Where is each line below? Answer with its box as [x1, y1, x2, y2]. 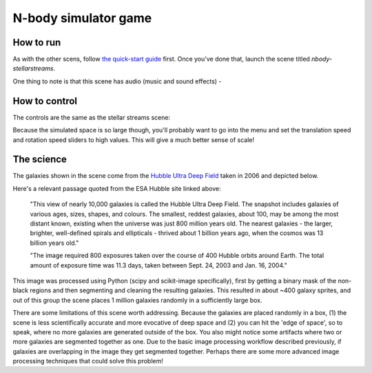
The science [12, 154, 67, 165]
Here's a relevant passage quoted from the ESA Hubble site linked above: [12, 184, 221, 192]
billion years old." [30, 239, 79, 247]
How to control [12, 95, 78, 107]
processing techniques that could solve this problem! [12, 357, 163, 365]
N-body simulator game [12, 10, 152, 26]
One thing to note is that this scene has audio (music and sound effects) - [12, 77, 222, 85]
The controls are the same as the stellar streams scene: [12, 113, 171, 121]
